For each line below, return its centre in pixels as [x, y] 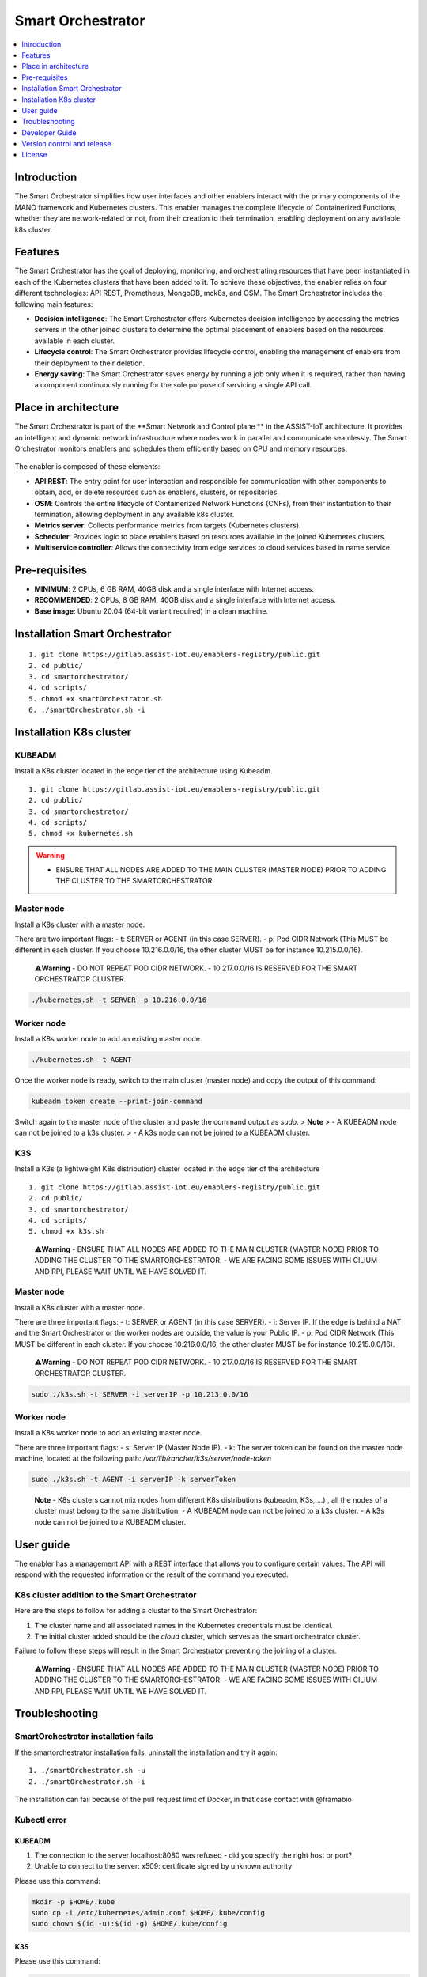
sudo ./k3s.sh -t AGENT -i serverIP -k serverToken [134, 1480]
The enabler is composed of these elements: [87, 467]
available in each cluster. [75, 341]
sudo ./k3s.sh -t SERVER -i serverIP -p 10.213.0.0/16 [140, 1394]
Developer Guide [49, 132]
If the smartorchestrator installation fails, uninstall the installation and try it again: [146, 1752]
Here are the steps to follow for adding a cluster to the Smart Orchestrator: [136, 1611]
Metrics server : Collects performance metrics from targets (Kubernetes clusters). [168, 525]
